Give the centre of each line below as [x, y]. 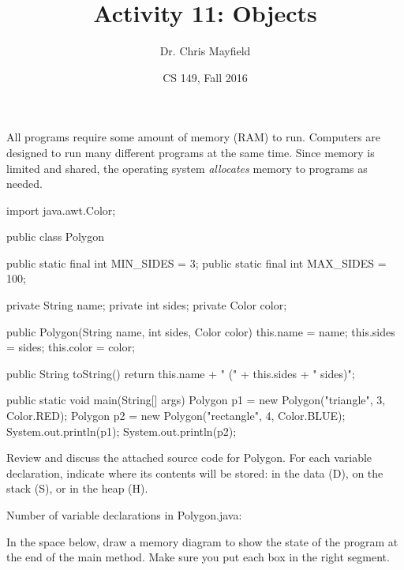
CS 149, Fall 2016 [205, 77]
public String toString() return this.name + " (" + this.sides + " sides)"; [181, 373]
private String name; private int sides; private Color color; [147, 305]
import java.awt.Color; [61, 210]
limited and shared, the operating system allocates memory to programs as [187, 168]
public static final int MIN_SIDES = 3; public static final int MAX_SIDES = [196, 262]
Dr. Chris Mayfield [205, 51]
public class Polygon [56, 236]
